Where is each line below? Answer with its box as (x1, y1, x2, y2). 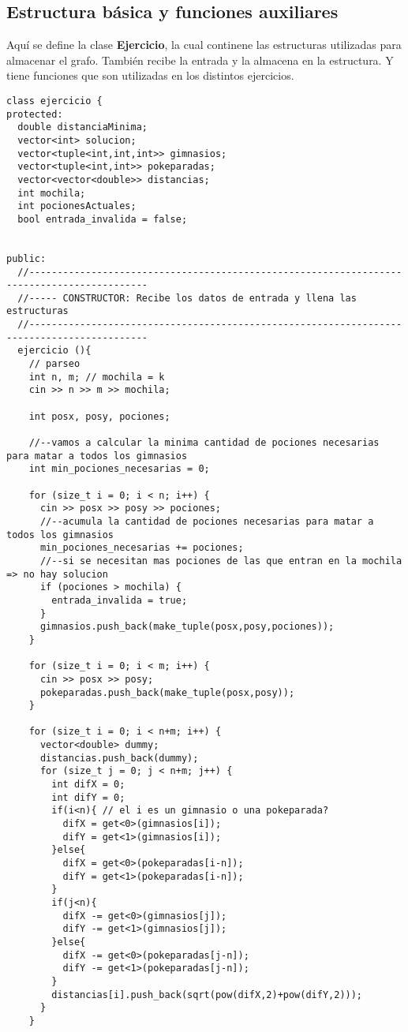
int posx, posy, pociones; (28, 410, 170, 422)
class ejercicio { (6, 95, 103, 107)
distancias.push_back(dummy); (39, 752, 199, 764)
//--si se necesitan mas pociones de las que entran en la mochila (39, 555, 402, 566)
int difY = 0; (51, 791, 125, 803)
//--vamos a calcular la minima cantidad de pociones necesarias (28, 437, 380, 449)
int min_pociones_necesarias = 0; (28, 463, 210, 475)
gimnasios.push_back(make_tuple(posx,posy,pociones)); (39, 621, 335, 633)
